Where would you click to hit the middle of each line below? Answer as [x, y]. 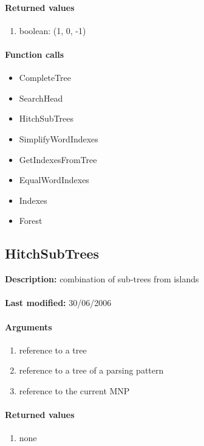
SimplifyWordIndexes [59, 138]
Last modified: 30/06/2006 [58, 303]
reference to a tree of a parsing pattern [91, 370]
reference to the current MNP [74, 390]
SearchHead [41, 98]
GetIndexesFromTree [58, 159]
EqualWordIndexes [54, 180]
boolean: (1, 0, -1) [53, 30]
